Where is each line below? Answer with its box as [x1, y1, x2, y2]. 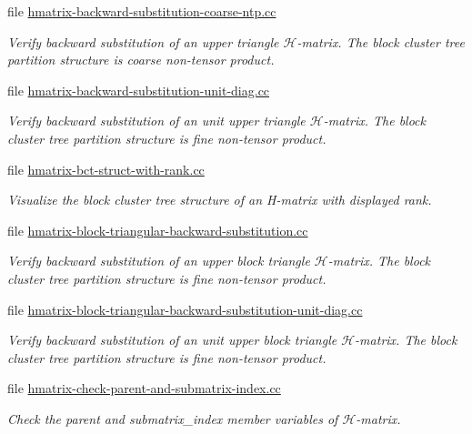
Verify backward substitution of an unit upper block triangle [7, 330, 337, 349]
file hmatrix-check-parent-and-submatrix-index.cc [7, 378, 281, 398]
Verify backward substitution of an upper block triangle [7, 251, 310, 270]
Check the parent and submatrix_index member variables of [7, 409, 338, 428]
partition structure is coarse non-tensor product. [7, 50, 275, 69]
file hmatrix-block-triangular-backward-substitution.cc [7, 220, 308, 239]
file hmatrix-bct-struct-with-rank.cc [7, 159, 205, 178]
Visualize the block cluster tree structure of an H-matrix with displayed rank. [7, 190, 432, 209]
